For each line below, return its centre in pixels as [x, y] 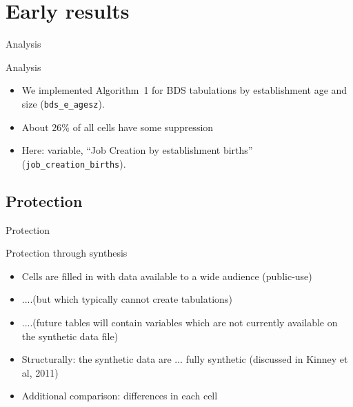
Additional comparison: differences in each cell [120, 396]
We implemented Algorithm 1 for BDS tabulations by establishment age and [184, 90]
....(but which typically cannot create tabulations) [127, 299]
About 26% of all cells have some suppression [118, 127]
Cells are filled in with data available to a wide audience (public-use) [167, 276]
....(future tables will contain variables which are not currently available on [180, 322]
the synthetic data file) [70, 336]
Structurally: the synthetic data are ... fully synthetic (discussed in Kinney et [185, 359]
